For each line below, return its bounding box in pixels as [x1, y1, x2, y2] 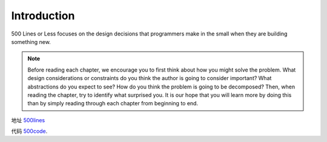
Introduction [11, 9, 75, 22]
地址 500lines [11, 116, 45, 123]
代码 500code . [11, 128, 48, 135]
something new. [11, 38, 51, 45]
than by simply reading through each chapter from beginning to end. [27, 100, 199, 107]
